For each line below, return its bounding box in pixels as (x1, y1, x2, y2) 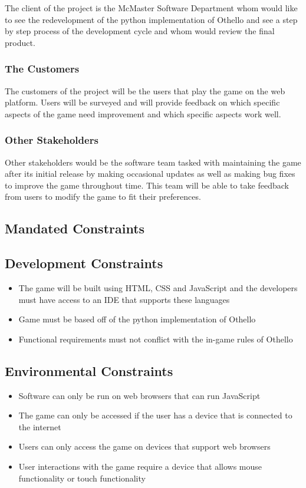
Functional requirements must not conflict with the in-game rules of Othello (18, 332, 293, 345)
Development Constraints (5, 254, 163, 272)
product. (5, 36, 35, 48)
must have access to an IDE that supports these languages (18, 293, 230, 305)
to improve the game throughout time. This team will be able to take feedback (5, 179, 289, 191)
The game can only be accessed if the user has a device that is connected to (18, 409, 292, 421)
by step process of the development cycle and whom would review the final (5, 25, 275, 37)
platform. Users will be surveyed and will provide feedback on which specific (5, 96, 280, 108)
